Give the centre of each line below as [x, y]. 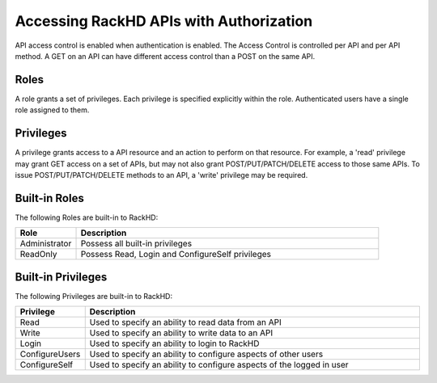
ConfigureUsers [50, 354]
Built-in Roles [49, 198]
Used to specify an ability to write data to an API [181, 333]
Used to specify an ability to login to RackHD [174, 343]
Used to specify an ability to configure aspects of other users [206, 354]
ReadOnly [38, 255]
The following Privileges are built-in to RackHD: [94, 296]
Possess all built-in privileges [136, 244]
